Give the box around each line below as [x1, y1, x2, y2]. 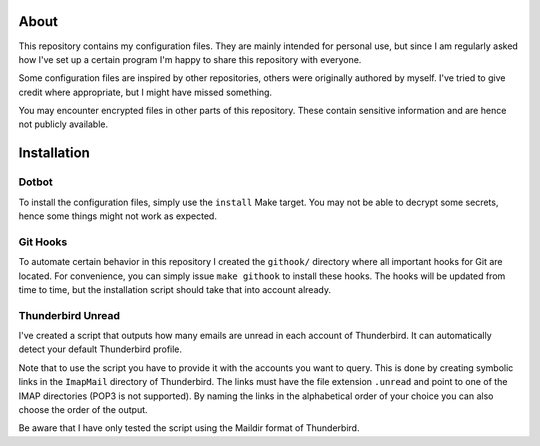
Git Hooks [18, 235, 68, 249]
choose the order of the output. [18, 404, 149, 416]
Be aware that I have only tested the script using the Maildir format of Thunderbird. [18, 422, 360, 434]
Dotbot [18, 175, 54, 189]
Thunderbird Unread [18, 308, 120, 322]
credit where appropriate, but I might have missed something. [18, 86, 273, 98]
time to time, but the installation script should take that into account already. [18, 283, 332, 295]
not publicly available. [18, 118, 109, 130]
